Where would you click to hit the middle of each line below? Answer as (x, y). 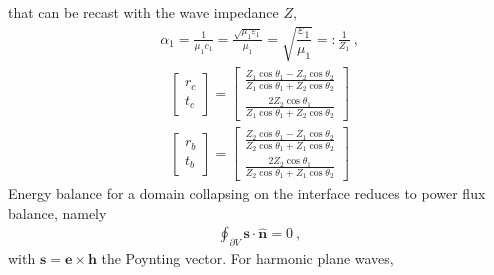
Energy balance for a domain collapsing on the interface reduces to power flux (247, 193)
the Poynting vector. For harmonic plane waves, (247, 258)
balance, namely (57, 212)
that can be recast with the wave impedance (143, 12)
